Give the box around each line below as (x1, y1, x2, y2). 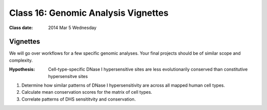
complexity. (9, 57, 33, 63)
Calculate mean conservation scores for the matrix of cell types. (21, 89, 153, 95)
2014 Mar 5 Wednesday (48, 25, 96, 31)
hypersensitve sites (48, 73, 88, 79)
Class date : (9, 25, 33, 31)
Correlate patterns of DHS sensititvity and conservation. (21, 96, 136, 102)
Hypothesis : (9, 67, 35, 73)
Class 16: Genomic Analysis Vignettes (9, 7, 169, 18)
